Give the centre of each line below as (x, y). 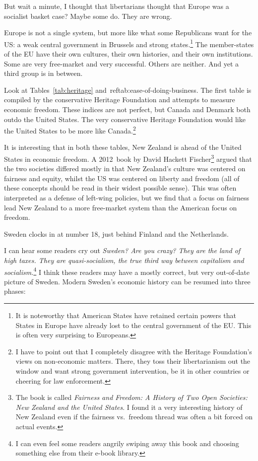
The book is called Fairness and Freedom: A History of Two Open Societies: (131, 397)
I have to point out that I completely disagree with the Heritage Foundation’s (134, 351)
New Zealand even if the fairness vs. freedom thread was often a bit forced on (134, 417)
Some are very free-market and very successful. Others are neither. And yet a (122, 63)
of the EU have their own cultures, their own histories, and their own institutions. (129, 54)
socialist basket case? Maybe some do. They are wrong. (88, 16)
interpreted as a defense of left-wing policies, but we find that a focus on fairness (127, 198)
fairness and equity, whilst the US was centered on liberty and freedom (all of (122, 178)
